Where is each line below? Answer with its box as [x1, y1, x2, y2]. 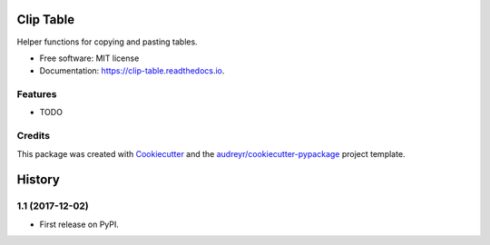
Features [16, 88, 57, 101]
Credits [16, 130, 50, 142]
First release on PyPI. [39, 219, 120, 230]
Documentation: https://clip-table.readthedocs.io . [39, 65, 225, 76]
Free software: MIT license [39, 53, 140, 64]
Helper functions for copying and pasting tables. [16, 36, 199, 47]
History [16, 172, 61, 188]
